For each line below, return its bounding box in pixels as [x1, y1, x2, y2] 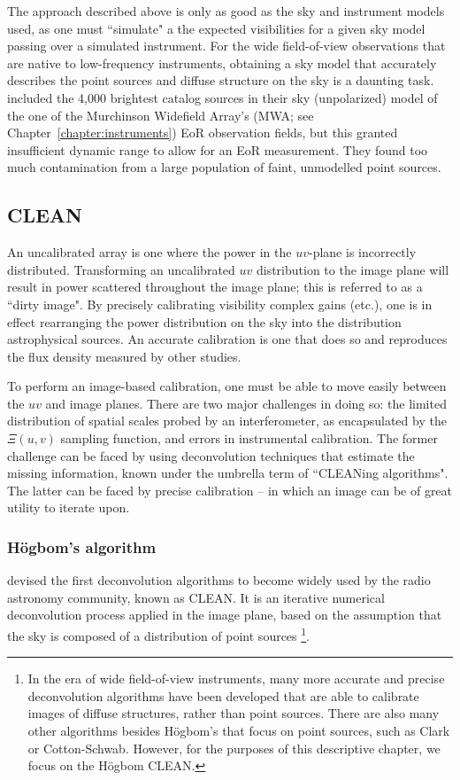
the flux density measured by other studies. [7, 347, 241, 365]
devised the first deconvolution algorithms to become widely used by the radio [7, 571, 431, 589]
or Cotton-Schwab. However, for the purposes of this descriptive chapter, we [27, 738, 441, 757]
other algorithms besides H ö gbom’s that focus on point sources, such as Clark [27, 721, 450, 740]
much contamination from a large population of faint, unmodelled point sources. [7, 158, 441, 176]
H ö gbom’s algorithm [7, 535, 157, 558]
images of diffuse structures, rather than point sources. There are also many [27, 704, 440, 722]
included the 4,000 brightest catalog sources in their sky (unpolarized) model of [7, 88, 438, 106]
